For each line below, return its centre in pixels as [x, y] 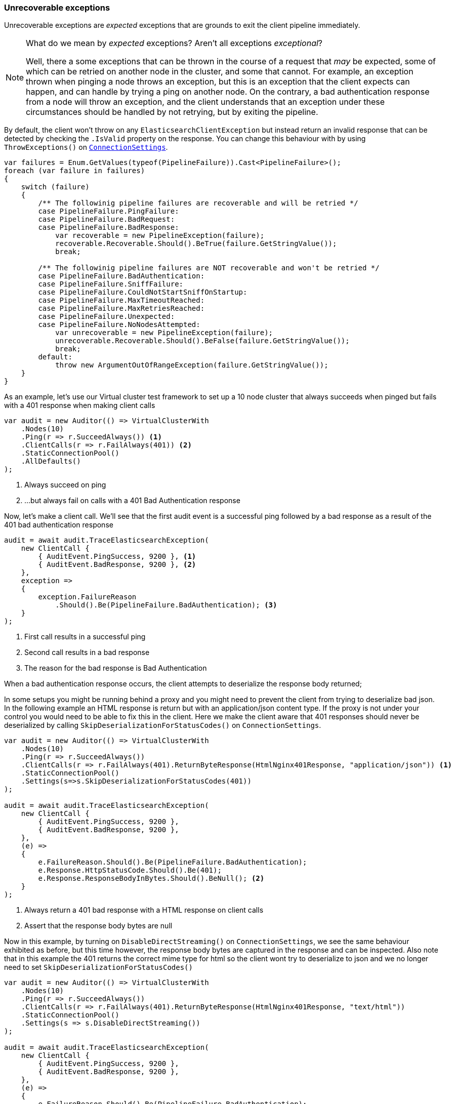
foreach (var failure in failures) [75, 171]
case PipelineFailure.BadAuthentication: [121, 276]
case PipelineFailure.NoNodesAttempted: [119, 325]
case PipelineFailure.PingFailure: [109, 211]
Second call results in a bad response [87, 652]
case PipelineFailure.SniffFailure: [111, 284]
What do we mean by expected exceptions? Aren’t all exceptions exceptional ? [174, 43]
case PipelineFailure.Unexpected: [107, 317]
